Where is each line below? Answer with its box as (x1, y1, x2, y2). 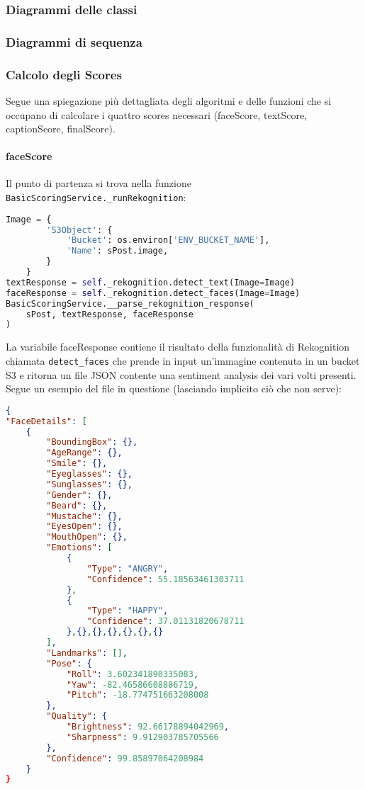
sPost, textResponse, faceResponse (26, 309, 193, 319)
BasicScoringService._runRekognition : (6, 190, 186, 205)
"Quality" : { (46, 711, 108, 722)
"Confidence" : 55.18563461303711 (86, 574, 245, 584)
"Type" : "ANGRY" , (86, 563, 169, 574)
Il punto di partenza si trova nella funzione (6, 176, 191, 191)
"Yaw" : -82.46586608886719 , (66, 679, 199, 690)
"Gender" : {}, (46, 489, 113, 500)
